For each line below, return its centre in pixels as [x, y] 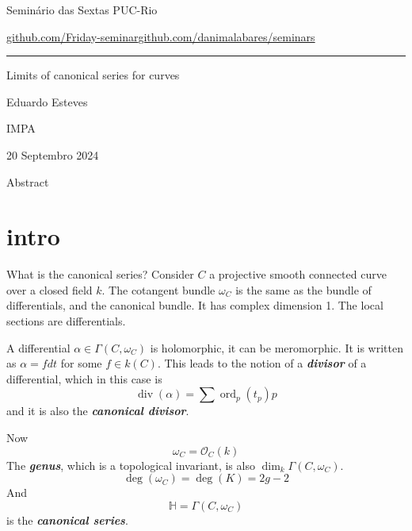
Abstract [28, 181]
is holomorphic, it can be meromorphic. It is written [277, 347]
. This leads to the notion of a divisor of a [262, 363]
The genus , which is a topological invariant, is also [131, 465]
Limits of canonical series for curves [93, 75]
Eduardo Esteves [47, 101]
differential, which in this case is [84, 378]
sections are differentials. [66, 321]
